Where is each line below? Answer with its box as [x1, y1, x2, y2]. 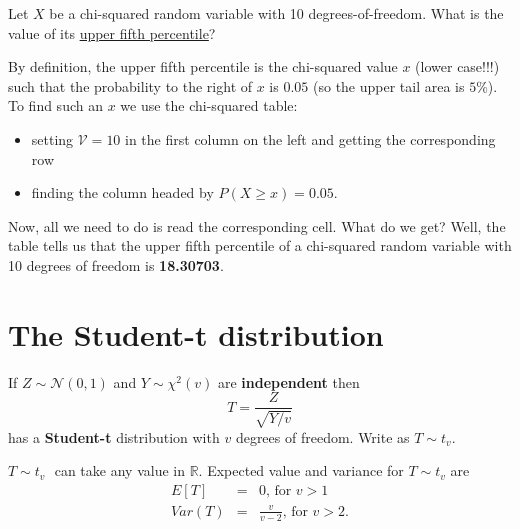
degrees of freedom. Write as [235, 426, 410, 447]
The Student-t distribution [8, 313, 384, 354]
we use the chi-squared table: [120, 95, 298, 116]
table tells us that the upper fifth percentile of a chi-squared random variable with [8, 235, 512, 256]
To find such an [8, 95, 103, 116]
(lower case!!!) [415, 56, 500, 77]
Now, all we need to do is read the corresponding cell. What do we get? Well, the [8, 215, 506, 236]
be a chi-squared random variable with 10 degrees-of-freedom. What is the [49, 3, 504, 23]
